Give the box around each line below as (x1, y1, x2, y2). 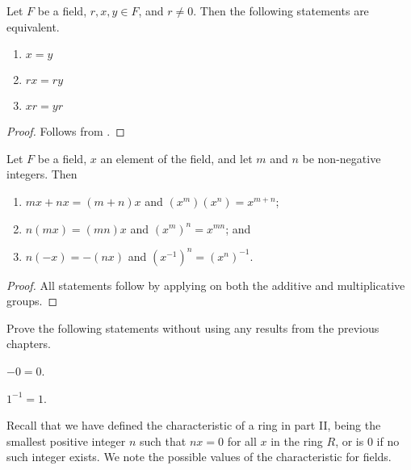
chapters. (6, 335, 51, 352)
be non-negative (302, 149, 381, 166)
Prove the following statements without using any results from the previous (6, 319, 380, 336)
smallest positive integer (6, 432, 126, 449)
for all (227, 432, 257, 449)
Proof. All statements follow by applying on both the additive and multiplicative (6, 276, 405, 293)
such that (139, 432, 187, 449)
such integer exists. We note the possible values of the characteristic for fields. (6, 448, 392, 465)
